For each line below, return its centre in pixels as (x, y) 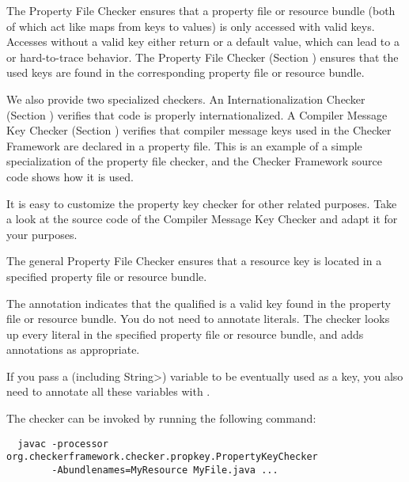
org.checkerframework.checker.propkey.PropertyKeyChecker (162, 457)
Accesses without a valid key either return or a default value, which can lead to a (203, 42)
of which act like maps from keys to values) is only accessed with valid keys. (191, 26)
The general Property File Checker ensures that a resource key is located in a (194, 261)
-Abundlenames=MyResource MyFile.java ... (165, 470)
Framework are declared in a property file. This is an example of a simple (184, 145)
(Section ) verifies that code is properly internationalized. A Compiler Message (197, 114)
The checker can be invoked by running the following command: (161, 418)
